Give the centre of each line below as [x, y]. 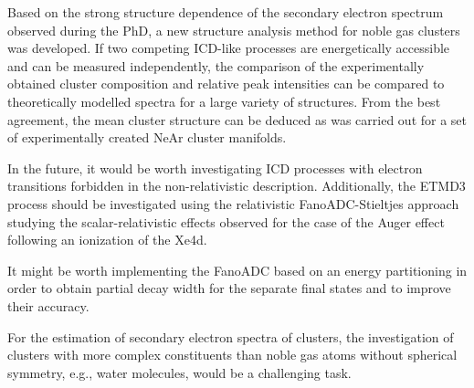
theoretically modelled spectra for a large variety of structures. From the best [224, 101]
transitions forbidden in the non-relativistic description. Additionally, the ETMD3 [237, 186]
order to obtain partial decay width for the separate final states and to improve [229, 288]
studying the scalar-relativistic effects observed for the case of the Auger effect [226, 221]
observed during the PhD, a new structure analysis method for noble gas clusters [234, 30]
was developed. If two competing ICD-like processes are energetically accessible [229, 48]
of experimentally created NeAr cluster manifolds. [147, 137]
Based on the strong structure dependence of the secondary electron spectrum [226, 12]
